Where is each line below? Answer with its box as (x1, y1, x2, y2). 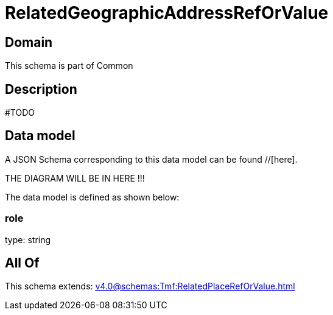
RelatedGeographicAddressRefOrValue (5, 2, 329, 23)
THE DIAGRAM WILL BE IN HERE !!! (5, 172, 145, 183)
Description (5, 81, 77, 97)
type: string (5, 234, 51, 245)
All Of (5, 255, 40, 271)
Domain (5, 34, 53, 50)
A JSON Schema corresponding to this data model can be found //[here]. (5, 154, 298, 165)
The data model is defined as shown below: (5, 191, 180, 202)
